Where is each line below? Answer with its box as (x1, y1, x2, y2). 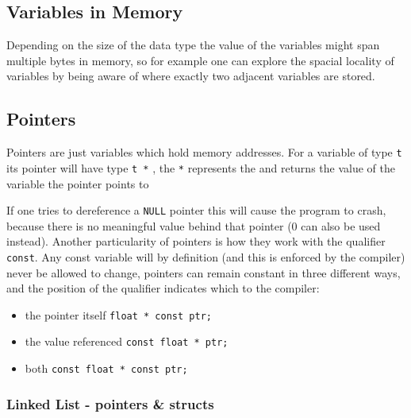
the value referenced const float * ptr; (25, 333, 229, 350)
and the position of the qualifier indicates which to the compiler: (6, 280, 320, 296)
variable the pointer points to (6, 175, 149, 192)
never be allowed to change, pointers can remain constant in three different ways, (6, 264, 401, 281)
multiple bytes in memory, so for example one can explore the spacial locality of (6, 52, 394, 68)
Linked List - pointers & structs (6, 393, 214, 413)
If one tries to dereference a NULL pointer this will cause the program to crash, (6, 202, 386, 219)
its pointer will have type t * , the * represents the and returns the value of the (6, 159, 395, 176)
